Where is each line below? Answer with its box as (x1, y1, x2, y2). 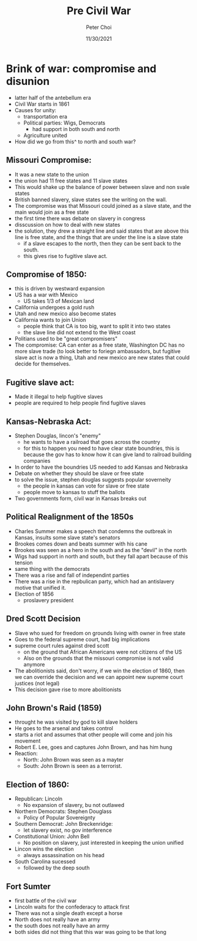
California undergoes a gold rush (14, 304, 95, 311)
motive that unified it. (14, 584, 66, 591)
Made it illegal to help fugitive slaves (14, 393, 103, 400)
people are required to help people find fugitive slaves (14, 400, 146, 407)
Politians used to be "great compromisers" (14, 335, 118, 342)
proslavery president (23, 596, 74, 603)
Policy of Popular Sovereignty (23, 814, 96, 821)
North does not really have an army (14, 916, 101, 923)
